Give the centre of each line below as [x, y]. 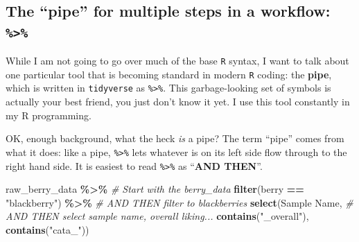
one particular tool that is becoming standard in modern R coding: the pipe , [169, 74]
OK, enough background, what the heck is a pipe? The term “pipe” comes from [175, 138]
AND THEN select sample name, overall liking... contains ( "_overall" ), [157, 216]
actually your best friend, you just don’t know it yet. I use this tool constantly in [178, 102]
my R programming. [49, 115]
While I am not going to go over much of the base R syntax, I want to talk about [177, 61]
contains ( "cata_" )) [47, 230]
